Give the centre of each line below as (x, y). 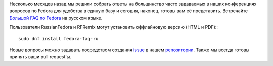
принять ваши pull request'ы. (40, 57)
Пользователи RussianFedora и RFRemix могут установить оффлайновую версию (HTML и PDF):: (114, 27)
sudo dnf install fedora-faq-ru (58, 39)
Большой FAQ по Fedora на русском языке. (56, 18)
